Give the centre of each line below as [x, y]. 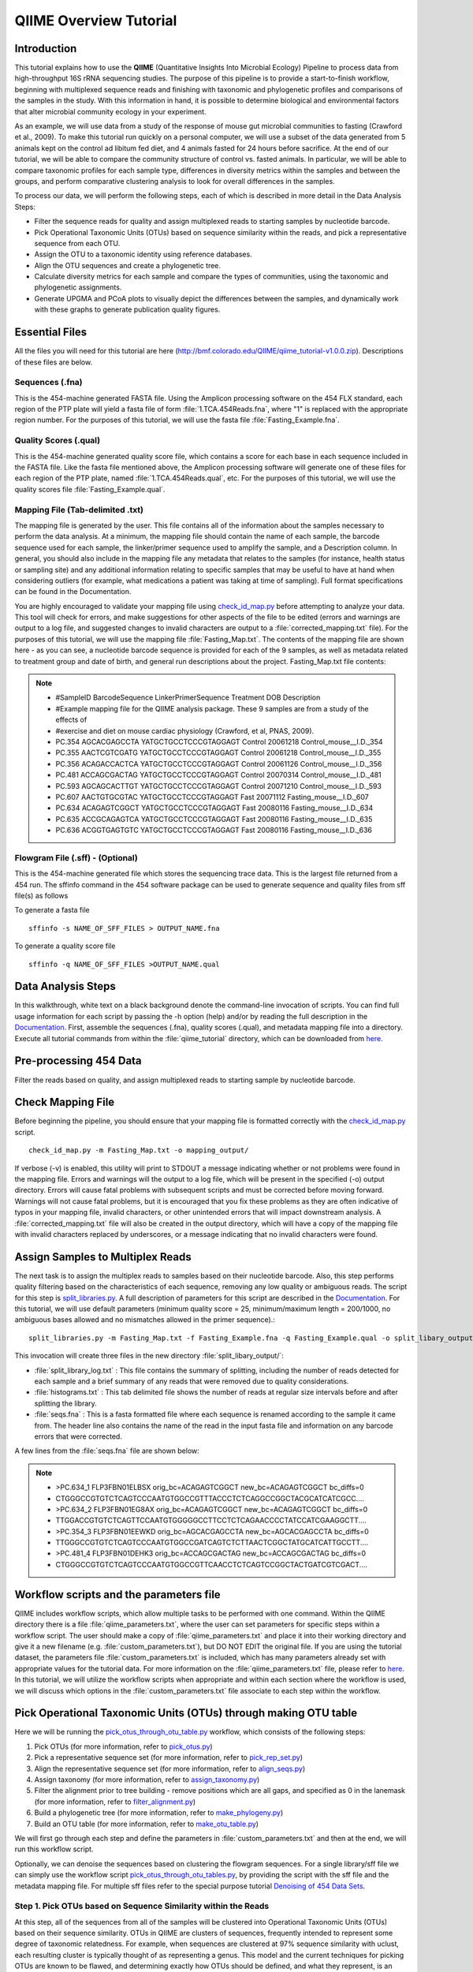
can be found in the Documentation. [73, 592]
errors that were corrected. [78, 1436]
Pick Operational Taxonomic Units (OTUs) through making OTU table [186, 1713]
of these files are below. [54, 362]
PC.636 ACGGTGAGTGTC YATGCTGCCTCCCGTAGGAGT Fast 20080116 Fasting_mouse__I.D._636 [214, 830]
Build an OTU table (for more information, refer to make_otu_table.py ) [147, 1824]
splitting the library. [66, 1403]
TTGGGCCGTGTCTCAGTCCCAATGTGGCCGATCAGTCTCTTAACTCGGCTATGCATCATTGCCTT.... [212, 1543]
